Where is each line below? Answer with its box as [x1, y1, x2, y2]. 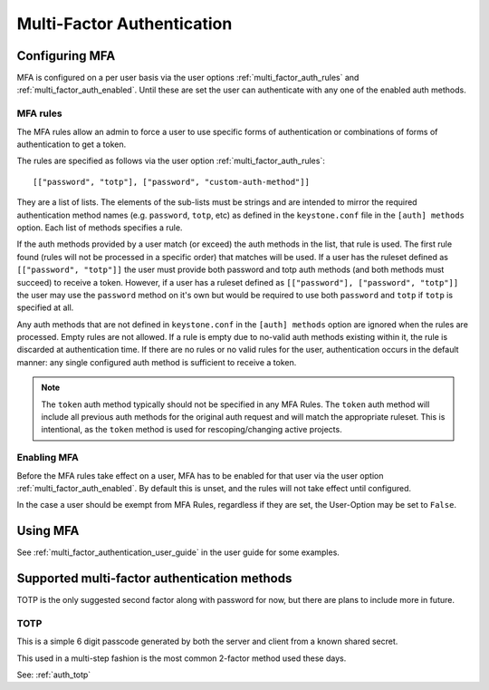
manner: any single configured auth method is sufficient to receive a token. [16, 356, 297, 367]
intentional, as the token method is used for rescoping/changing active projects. [41, 424, 343, 435]
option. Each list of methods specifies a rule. [16, 222, 183, 233]
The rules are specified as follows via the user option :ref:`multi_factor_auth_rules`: [16, 155, 325, 167]
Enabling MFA [16, 452, 79, 464]
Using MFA [16, 523, 80, 539]
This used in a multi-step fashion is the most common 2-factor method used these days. [16, 653, 347, 664]
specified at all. [16, 302, 74, 313]
